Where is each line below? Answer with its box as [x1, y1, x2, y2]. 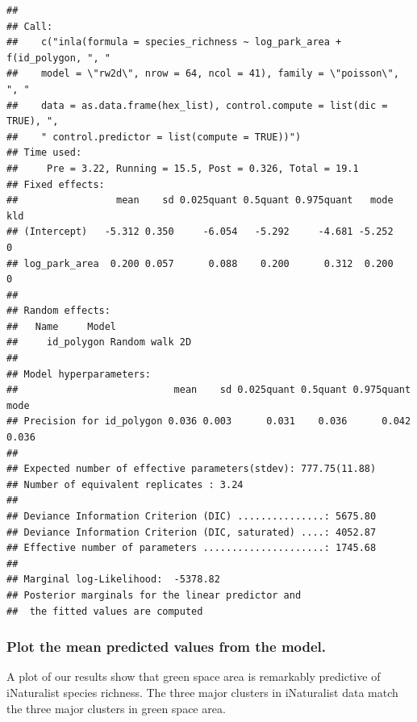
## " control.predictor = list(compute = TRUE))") [6, 131, 302, 143]
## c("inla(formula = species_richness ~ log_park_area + [6, 36, 342, 48]
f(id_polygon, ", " [6, 52, 111, 64]
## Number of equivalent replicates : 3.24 [6, 478, 244, 490]
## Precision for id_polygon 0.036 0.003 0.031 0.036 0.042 [6, 415, 411, 428]
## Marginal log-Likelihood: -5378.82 [6, 574, 220, 586]
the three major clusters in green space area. [6, 699, 226, 716]
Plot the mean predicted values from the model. [6, 636, 327, 657]
